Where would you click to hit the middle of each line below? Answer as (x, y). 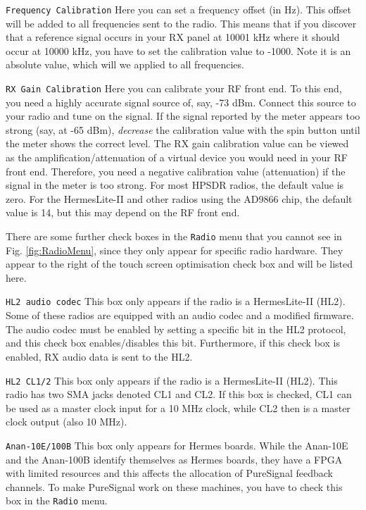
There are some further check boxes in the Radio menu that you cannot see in (174, 236)
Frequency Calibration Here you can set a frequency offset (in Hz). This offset (178, 9)
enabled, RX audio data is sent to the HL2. (99, 356)
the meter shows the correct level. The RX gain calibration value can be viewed (177, 143)
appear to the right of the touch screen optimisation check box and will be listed (179, 264)
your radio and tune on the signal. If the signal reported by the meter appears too (183, 116)
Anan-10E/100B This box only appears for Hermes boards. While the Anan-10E (177, 445)
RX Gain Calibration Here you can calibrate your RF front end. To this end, (174, 88)
